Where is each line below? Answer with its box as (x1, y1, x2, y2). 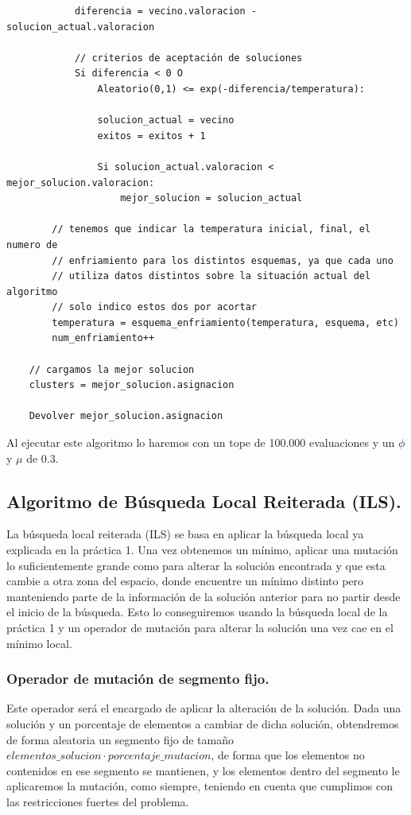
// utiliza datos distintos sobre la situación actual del (52, 270, 371, 282)
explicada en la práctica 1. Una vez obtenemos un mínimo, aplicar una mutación (6, 541, 398, 558)
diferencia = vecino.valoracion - (74, 6, 257, 17)
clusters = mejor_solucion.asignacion (29, 379, 235, 391)
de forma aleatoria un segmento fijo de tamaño (6, 731, 234, 747)
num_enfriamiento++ (52, 332, 155, 344)
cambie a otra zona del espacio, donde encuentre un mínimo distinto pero (6, 572, 364, 589)
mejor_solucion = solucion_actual (120, 192, 303, 204)
